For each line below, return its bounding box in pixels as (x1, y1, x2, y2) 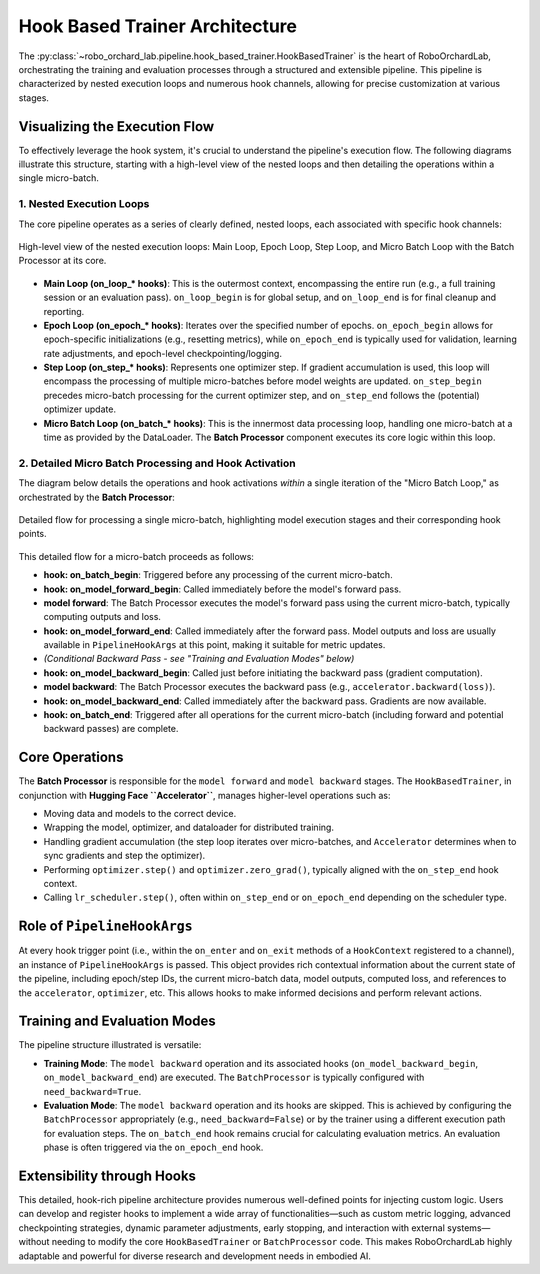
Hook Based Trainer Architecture (18, 15, 298, 37)
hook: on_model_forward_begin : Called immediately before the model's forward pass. (43, 583, 402, 595)
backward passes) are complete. (43, 723, 179, 735)
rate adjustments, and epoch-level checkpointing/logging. (43, 347, 282, 359)
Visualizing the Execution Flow (18, 118, 215, 135)
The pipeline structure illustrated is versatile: (18, 1039, 202, 1051)
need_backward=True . (43, 1085, 142, 1097)
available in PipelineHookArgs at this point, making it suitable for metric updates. (43, 639, 386, 651)
